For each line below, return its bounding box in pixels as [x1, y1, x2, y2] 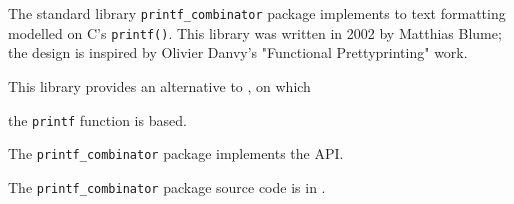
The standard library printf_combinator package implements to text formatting [8, 3, 506, 23]
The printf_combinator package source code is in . [8, 176, 326, 197]
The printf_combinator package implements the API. [8, 143, 344, 164]
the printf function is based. [8, 109, 187, 130]
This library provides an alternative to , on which [8, 75, 311, 96]
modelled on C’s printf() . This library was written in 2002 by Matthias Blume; [8, 22, 502, 43]
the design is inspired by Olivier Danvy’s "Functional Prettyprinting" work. [8, 42, 468, 63]
